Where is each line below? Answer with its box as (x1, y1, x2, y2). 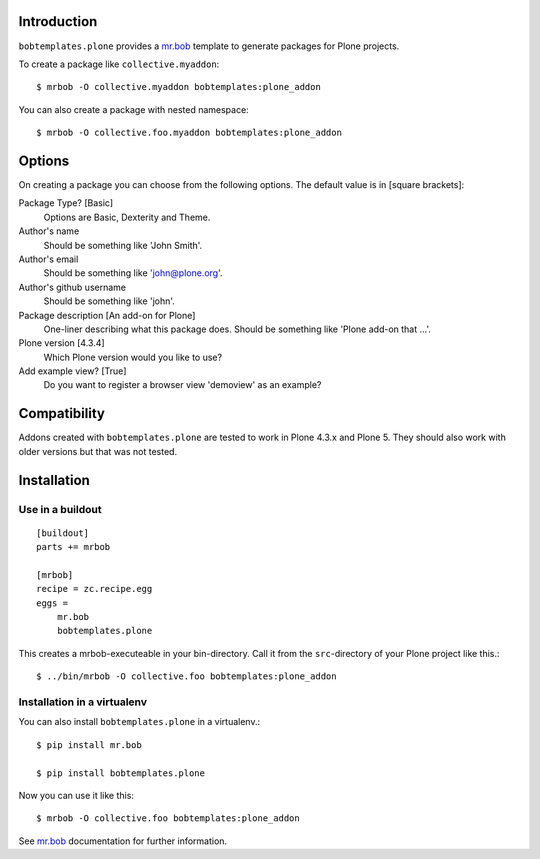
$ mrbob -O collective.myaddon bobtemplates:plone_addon (36, 81, 322, 93)
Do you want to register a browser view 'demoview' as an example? (43, 379, 322, 391)
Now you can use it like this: (18, 789, 135, 801)
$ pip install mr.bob (36, 739, 142, 750)
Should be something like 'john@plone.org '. (43, 267, 224, 279)
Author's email (18, 253, 79, 265)
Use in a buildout (18, 502, 102, 516)
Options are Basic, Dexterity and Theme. (43, 211, 211, 223)
